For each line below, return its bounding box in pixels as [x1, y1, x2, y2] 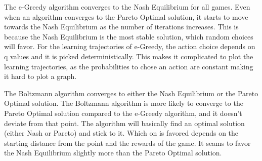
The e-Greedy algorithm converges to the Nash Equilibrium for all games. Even [4, 2, 250, 12]
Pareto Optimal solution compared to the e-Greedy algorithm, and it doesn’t [4, 107, 242, 118]
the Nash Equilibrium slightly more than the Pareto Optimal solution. [4, 147, 222, 158]
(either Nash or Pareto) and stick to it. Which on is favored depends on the [4, 128, 239, 138]
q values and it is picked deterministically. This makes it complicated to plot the [4, 51, 253, 61]
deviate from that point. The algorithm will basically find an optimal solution [4, 117, 245, 128]
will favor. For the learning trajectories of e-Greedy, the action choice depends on [4, 41, 255, 52]
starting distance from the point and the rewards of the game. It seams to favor [4, 137, 251, 148]
